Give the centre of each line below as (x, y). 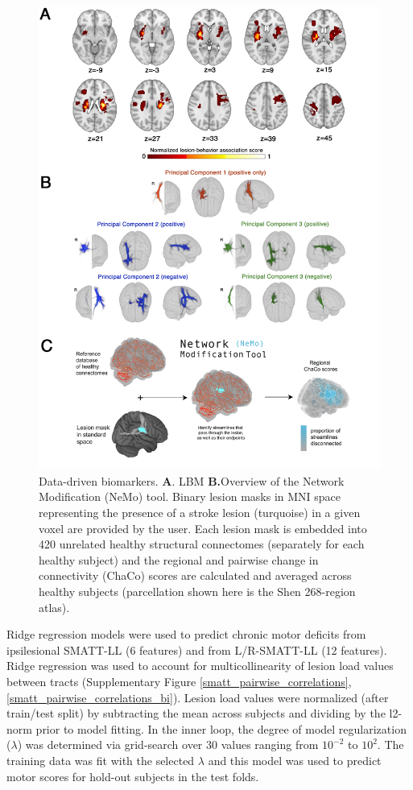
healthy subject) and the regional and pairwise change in (179, 559)
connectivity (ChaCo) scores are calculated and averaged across (195, 575)
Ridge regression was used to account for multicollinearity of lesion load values (200, 666)
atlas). (54, 607)
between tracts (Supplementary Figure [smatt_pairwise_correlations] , (179, 681)
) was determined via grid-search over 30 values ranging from (168, 745)
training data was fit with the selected (101, 760)
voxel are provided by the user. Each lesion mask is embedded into (203, 528)
